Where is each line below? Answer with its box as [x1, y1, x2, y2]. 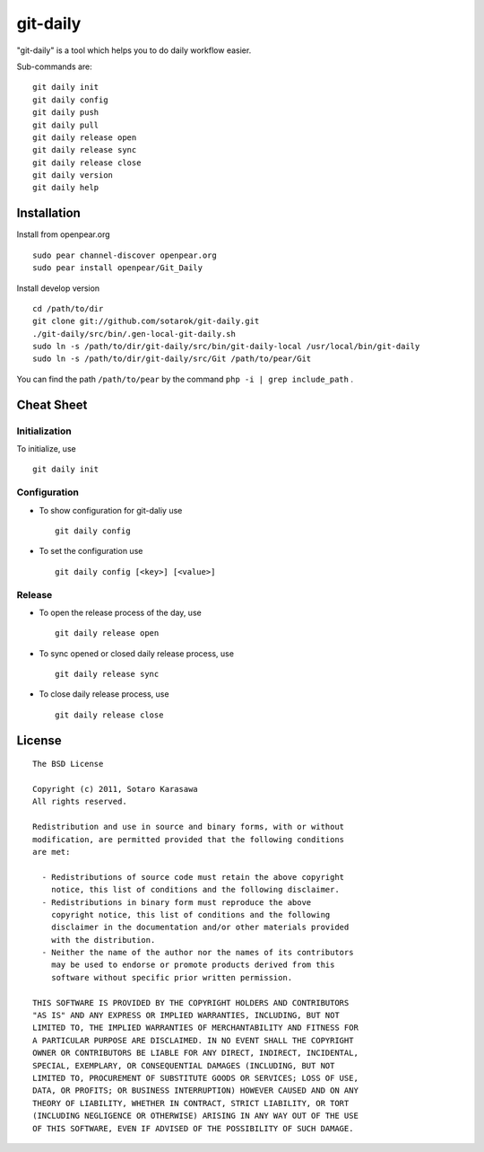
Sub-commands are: [16, 61, 93, 72]
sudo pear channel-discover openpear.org [32, 250, 217, 260]
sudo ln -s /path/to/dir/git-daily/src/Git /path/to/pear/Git [32, 354, 312, 364]
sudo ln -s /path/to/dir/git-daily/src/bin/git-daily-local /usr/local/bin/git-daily [32, 341, 420, 352]
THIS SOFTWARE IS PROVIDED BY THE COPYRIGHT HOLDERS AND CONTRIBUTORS [32, 998, 350, 1007]
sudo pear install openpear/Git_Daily [32, 263, 203, 273]
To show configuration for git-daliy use [39, 505, 183, 515]
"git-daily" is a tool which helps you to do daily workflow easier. [16, 45, 252, 56]
